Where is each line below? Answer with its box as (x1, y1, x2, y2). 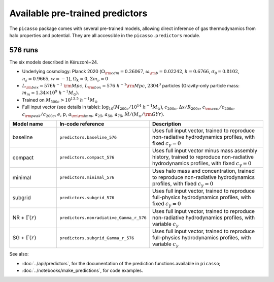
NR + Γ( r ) (12, 214, 37, 221)
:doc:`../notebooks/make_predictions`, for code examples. (22, 267, 143, 274)
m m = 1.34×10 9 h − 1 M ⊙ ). (22, 89, 80, 97)
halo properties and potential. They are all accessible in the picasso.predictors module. (9, 32, 200, 38)
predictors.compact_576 (59, 155, 115, 160)
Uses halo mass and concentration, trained (152, 167, 255, 174)
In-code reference (59, 120, 105, 127)
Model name (12, 120, 43, 127)
